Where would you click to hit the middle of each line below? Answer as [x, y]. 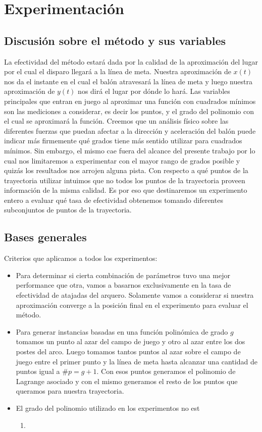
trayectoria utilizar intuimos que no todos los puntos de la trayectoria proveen [125, 180]
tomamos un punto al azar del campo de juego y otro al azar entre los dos [130, 341]
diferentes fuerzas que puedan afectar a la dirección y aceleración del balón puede [130, 130]
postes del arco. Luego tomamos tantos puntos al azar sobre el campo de [128, 352]
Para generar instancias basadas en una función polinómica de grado [122, 331]
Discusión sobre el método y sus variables [115, 40]
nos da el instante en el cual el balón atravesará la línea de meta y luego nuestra [128, 81]
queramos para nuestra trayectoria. [70, 391]
